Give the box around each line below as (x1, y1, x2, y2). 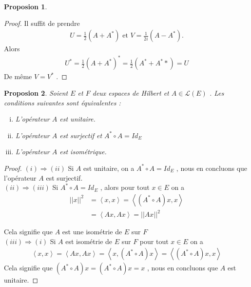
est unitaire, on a (83, 163, 135, 173)
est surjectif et (59, 130, 102, 140)
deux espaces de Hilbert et (92, 87, 169, 98)
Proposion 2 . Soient (4, 87, 68, 98)
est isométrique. (59, 146, 107, 157)
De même (4, 71, 32, 82)
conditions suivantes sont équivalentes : (4, 97, 121, 107)
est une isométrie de (62, 226, 122, 237)
